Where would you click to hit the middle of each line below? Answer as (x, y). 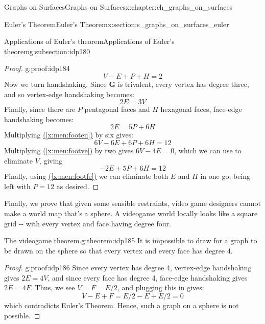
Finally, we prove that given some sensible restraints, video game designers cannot (132, 203)
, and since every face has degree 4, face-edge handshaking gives (148, 277)
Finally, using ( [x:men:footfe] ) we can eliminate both (86, 176)
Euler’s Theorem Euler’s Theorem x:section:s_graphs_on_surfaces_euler (117, 24)
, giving (51, 160)
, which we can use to (208, 150)
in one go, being (225, 176)
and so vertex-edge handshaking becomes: (69, 94)
